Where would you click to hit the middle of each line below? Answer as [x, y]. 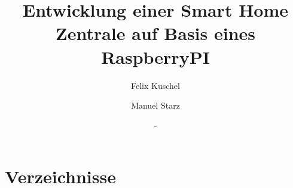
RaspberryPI [155, 56]
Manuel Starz [155, 105]
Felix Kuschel [155, 85]
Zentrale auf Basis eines [155, 33]
